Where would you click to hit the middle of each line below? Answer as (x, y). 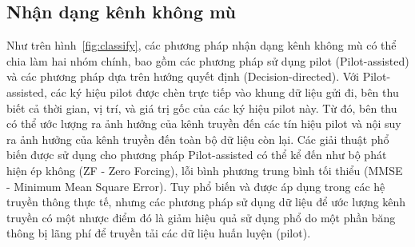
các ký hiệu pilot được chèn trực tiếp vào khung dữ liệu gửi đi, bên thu (225, 92)
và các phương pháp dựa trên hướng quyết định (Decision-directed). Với (183, 76)
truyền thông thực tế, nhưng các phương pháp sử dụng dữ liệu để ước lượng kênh (206, 202)
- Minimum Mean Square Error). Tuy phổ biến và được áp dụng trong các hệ (196, 186)
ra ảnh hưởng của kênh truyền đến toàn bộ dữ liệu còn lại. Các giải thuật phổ (198, 139)
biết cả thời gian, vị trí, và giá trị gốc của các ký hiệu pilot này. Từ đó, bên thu (202, 108)
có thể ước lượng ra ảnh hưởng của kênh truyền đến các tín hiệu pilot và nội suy (204, 124)
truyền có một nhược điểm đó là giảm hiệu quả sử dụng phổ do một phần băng (201, 217)
